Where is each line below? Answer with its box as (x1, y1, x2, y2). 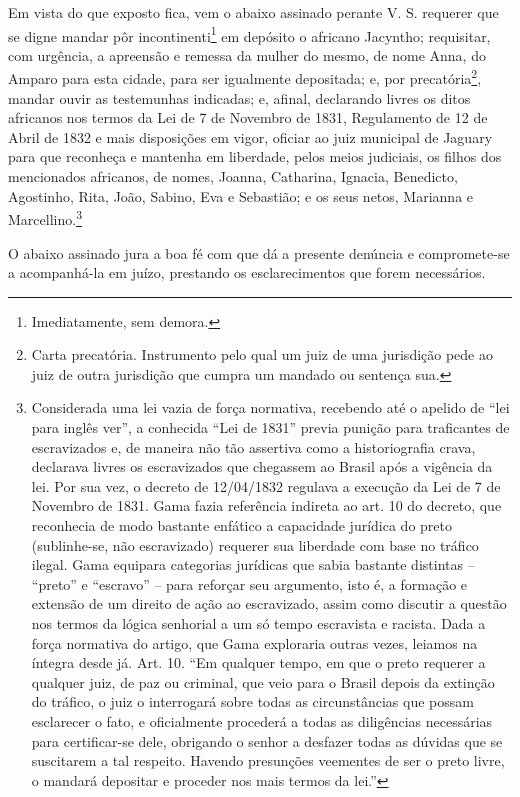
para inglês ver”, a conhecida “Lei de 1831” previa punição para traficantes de (31, 417, 510, 438)
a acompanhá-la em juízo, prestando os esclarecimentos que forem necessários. (8, 262, 486, 283)
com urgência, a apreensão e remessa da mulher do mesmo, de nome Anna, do (8, 44, 486, 65)
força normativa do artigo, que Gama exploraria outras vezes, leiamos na (31, 632, 478, 653)
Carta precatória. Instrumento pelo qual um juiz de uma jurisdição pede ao (31, 344, 493, 365)
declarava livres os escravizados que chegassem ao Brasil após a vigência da (31, 456, 493, 477)
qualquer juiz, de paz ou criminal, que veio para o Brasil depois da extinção (31, 671, 495, 692)
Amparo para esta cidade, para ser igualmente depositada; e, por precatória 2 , (8, 65, 482, 89)
